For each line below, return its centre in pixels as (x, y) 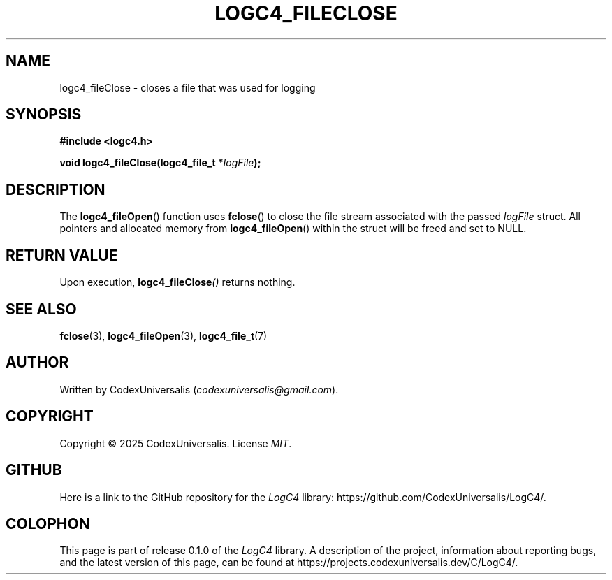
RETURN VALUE (62, 255)
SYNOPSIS (44, 115)
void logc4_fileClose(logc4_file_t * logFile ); (160, 163)
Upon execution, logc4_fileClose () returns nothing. (177, 282)
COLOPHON (48, 523)
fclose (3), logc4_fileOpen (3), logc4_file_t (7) (163, 335)
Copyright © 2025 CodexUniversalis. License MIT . (176, 443)
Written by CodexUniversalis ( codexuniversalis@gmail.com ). (199, 389)
